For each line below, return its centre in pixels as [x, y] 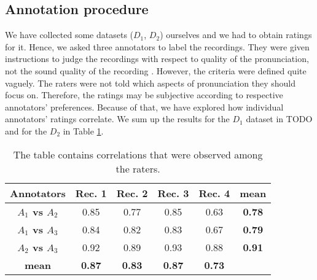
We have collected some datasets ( [69, 35]
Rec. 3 [173, 193]
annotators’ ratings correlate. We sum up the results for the [117, 119]
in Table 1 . [83, 130]
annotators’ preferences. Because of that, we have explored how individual [144, 107]
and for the [26, 130]
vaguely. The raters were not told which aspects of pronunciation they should [150, 83]
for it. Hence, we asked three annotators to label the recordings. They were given [157, 46]
